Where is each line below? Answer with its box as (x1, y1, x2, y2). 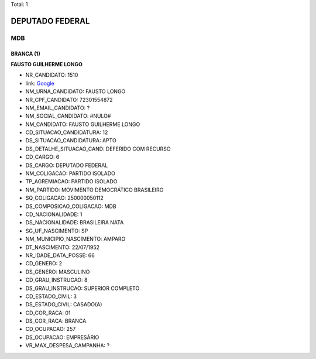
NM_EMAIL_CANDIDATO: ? (25, 104, 90, 111)
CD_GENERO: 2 (25, 260, 63, 267)
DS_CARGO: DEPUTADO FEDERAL (25, 162, 108, 169)
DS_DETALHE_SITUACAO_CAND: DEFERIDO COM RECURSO (25, 145, 171, 152)
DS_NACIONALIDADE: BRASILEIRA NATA (25, 219, 124, 226)
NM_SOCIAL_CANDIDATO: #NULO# (25, 112, 111, 119)
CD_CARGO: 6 (25, 153, 60, 160)
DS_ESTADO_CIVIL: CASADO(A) (25, 301, 102, 308)
